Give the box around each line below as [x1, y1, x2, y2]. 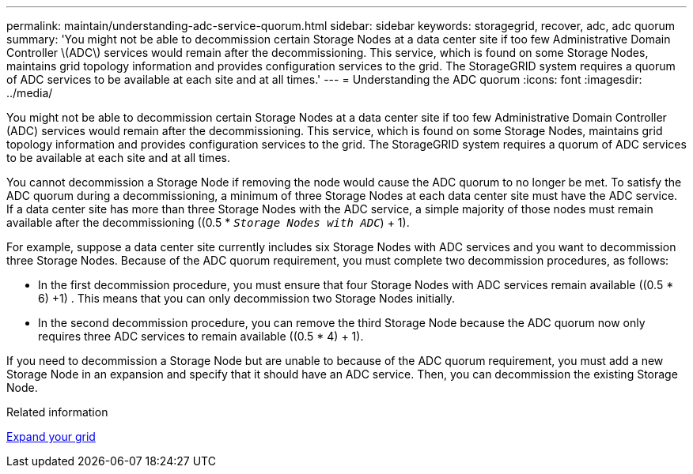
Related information [6, 405, 108, 419]
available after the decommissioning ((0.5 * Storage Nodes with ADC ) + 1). [6, 216, 410, 229]
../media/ [6, 86, 53, 100]
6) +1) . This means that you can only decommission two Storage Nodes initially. [38, 292, 456, 305]
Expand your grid [6, 430, 96, 443]
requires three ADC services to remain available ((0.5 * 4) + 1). [38, 329, 364, 343]
